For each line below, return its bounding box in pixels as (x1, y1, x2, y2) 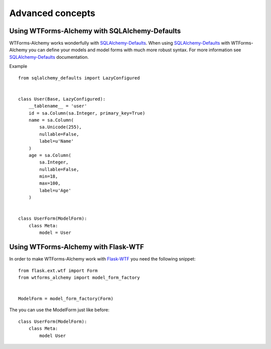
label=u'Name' (39, 138, 74, 144)
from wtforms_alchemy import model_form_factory (18, 275, 140, 280)
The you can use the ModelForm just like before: (9, 307, 110, 313)
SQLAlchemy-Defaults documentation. (9, 54, 89, 60)
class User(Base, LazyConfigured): (18, 96, 106, 102)
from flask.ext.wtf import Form (18, 268, 98, 274)
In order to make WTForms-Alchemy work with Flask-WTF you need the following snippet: (9, 256, 196, 262)
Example (9, 63, 28, 69)
